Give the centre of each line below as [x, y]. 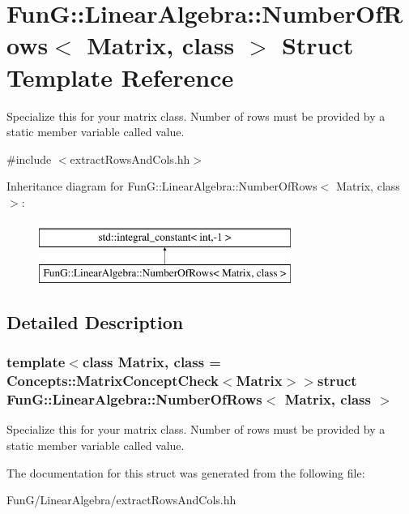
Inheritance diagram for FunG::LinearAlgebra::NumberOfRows [162, 186]
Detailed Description [95, 322]
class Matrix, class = [151, 362]
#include [29, 158]
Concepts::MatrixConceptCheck [113, 381]
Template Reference [120, 77]
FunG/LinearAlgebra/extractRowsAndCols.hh [121, 500]
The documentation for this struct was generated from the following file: [186, 472]
